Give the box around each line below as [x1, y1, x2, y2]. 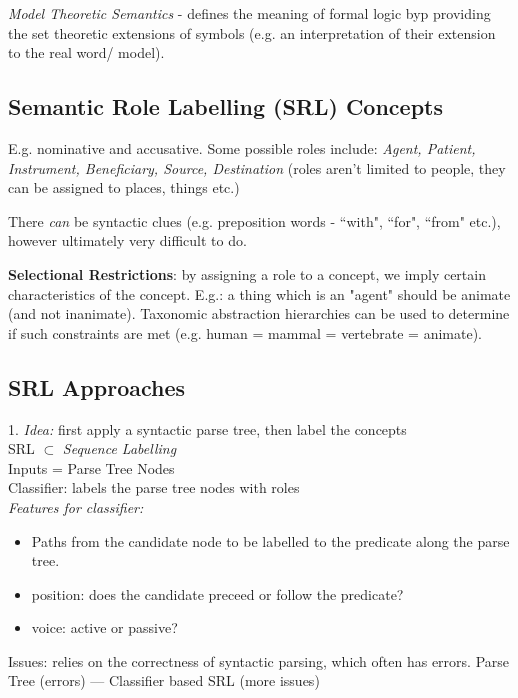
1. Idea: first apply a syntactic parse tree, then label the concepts [8, 418, 407, 439]
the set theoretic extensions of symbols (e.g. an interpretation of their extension [8, 22, 496, 43]
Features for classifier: [8, 496, 144, 517]
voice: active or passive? [31, 617, 178, 638]
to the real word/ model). [8, 42, 165, 63]
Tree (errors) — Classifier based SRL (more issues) [8, 670, 320, 691]
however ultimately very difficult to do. [8, 230, 247, 251]
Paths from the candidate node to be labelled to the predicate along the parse [31, 530, 510, 551]
